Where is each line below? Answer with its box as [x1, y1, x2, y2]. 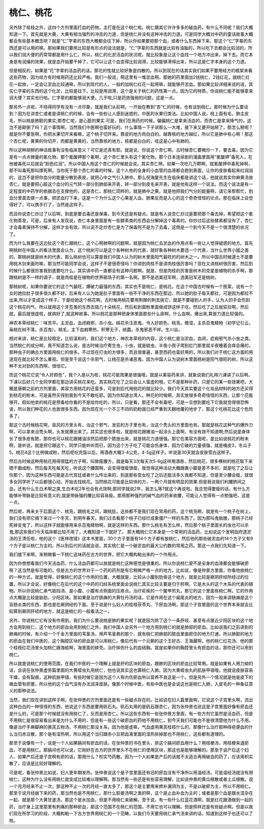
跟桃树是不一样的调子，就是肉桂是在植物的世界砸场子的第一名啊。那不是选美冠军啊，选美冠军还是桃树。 [9, 274, 219, 281]
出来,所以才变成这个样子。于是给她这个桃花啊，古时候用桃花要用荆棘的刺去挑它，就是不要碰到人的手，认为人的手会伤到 [9, 297, 250, 303]
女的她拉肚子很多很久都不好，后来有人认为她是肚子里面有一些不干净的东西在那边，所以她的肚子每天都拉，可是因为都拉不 [9, 290, 253, 296]
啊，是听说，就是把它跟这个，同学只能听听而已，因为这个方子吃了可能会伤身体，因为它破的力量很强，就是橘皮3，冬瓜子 [9, 442, 252, 448]
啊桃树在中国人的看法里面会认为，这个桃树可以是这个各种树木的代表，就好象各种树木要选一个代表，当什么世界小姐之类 [9, 247, 249, 253]
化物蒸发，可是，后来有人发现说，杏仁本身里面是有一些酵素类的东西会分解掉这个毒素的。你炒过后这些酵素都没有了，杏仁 [9, 218, 253, 223]
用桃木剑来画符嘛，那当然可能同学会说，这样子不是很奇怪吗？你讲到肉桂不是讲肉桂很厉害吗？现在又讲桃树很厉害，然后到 [9, 261, 253, 266]
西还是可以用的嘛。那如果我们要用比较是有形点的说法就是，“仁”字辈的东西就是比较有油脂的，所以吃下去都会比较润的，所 [9, 44, 253, 51]
